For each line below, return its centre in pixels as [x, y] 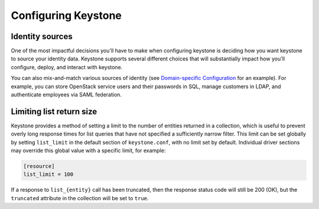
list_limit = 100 [48, 174]
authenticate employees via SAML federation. [66, 95]
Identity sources [42, 36]
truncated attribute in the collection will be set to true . [80, 198]
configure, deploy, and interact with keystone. [67, 67]
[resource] [39, 166]
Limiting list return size [54, 112]
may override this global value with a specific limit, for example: [88, 150]
